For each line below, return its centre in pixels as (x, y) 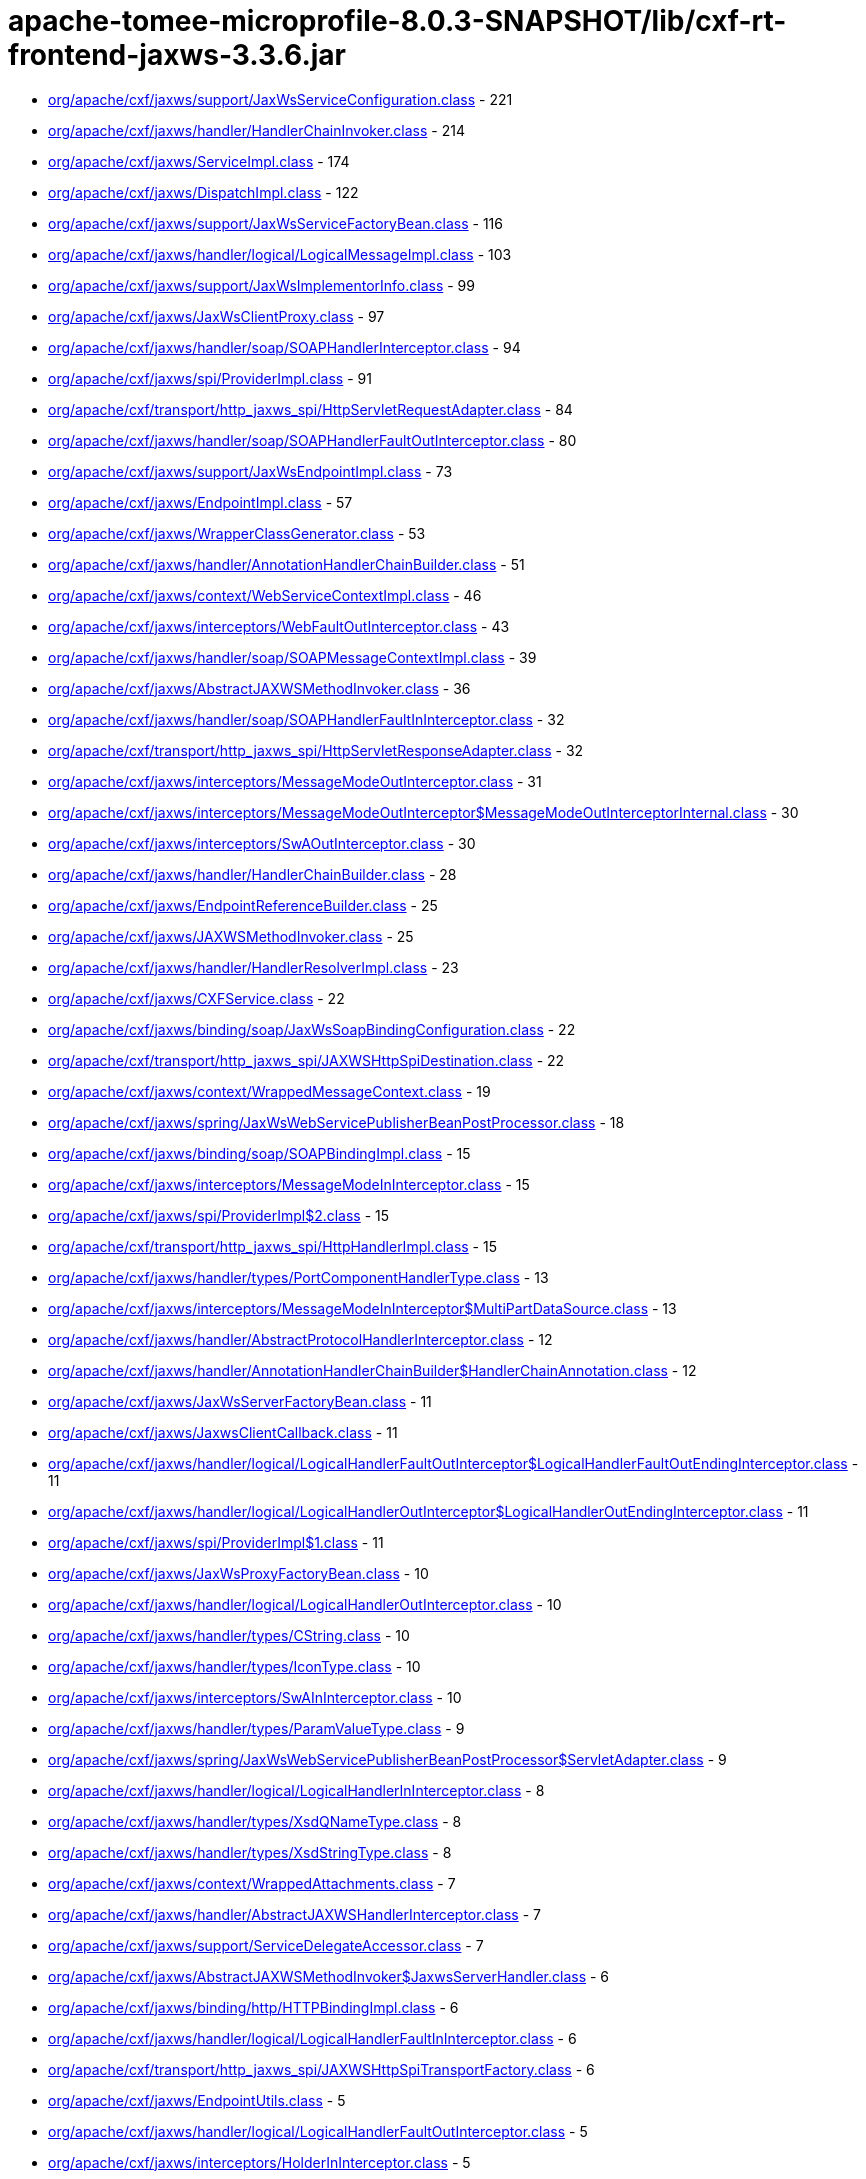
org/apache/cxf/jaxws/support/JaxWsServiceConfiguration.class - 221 (280, 99)
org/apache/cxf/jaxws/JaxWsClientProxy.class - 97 (216, 316)
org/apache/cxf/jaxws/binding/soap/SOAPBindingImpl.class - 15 (259, 1153)
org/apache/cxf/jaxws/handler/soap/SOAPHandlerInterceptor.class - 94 (284, 347)
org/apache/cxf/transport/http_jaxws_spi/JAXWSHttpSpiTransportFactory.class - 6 (321, 2069)
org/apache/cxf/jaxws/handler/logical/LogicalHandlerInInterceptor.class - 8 (296, 1790)
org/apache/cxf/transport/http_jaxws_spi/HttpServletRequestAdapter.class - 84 (310, 409)
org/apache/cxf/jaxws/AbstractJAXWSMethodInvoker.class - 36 (259, 688)
